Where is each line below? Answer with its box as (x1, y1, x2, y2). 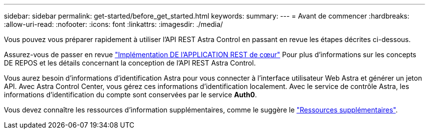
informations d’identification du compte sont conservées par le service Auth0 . (4, 90, 257, 99)
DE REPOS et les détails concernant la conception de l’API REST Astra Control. (4, 59, 256, 67)
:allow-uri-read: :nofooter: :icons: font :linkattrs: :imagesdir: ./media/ (4, 20, 223, 28)
